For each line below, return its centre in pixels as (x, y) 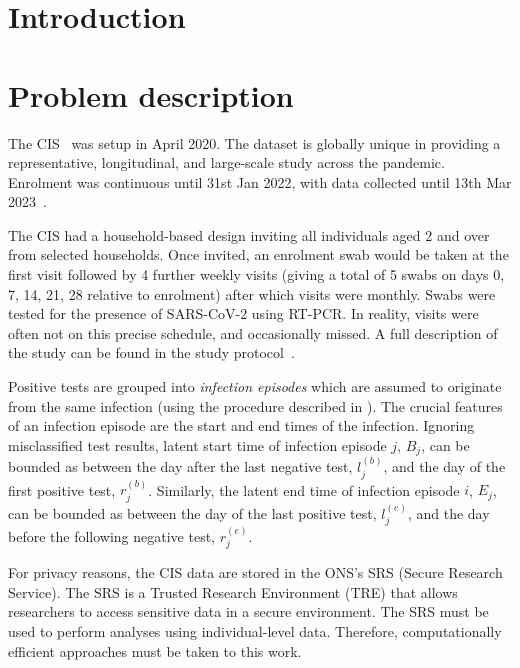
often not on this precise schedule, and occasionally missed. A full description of (253, 332)
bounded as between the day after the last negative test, (180, 466)
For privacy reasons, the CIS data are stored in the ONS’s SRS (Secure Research (255, 572)
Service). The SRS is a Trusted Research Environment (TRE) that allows (233, 591)
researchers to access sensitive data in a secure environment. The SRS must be (248, 611)
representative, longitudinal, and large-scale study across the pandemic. (226, 162)
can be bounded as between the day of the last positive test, (192, 512)
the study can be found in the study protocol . (151, 352)
